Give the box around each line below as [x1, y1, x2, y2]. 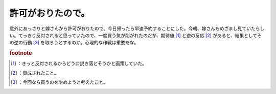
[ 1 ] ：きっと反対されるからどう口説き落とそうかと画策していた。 [11, 60, 147, 67]
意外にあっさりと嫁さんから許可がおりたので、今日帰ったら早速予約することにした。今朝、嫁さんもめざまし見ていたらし [9, 25, 265, 32]
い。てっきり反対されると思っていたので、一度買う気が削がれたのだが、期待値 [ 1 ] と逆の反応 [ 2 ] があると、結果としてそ [9, 32, 262, 38]
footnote [9, 50, 32, 57]
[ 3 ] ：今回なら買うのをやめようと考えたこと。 [11, 79, 108, 85]
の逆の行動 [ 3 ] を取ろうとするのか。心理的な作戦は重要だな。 [9, 40, 139, 46]
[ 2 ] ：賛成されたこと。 [11, 70, 59, 76]
